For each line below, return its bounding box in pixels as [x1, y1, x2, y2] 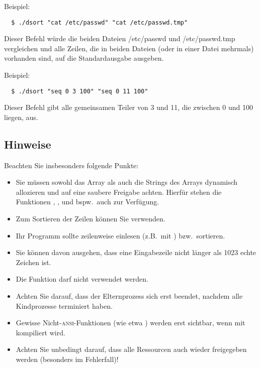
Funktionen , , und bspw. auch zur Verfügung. [16, 196, 159, 207]
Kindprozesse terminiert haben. [16, 300, 113, 311]
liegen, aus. [4, 111, 38, 122]
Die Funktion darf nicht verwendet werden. [16, 274, 148, 284]
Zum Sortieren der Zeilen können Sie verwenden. [16, 213, 165, 224]
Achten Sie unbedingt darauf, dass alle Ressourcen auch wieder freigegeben [16, 344, 247, 354]
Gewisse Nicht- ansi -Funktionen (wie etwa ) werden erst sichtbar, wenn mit [16, 317, 245, 328]
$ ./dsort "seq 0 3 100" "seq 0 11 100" [11, 87, 148, 95]
